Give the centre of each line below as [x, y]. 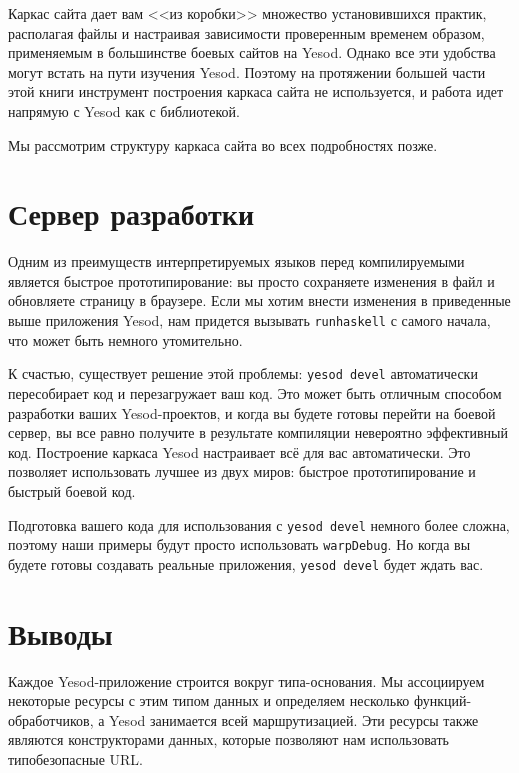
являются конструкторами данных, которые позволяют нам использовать [228, 739]
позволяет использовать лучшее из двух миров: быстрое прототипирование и [242, 471]
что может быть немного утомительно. [125, 339]
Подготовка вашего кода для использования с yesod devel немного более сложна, [259, 524]
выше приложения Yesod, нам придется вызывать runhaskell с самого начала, [249, 320]
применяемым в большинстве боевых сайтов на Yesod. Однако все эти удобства [252, 52]
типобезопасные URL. [76, 759]
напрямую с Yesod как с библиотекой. [124, 110]
